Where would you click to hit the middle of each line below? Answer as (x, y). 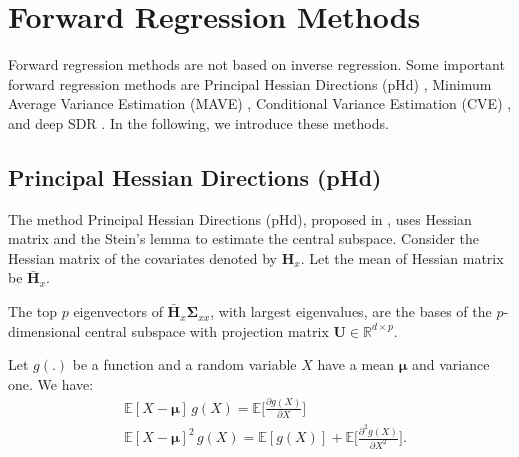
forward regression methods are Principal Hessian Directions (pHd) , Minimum (250, 83)
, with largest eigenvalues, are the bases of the (351, 311)
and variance (450, 364)
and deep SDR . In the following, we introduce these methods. (198, 122)
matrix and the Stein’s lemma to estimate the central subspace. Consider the (244, 238)
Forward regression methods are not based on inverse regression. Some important (256, 64)
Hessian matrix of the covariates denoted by (143, 257)
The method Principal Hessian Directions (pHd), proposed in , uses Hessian (240, 218)
